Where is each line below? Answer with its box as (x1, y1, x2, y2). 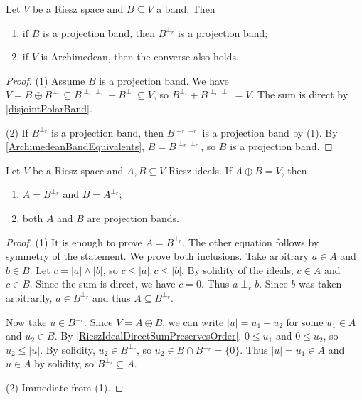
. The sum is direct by (251, 87, 348, 102)
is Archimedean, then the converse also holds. (41, 49, 239, 64)
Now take (6, 314, 47, 329)
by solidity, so (34, 356, 95, 371)
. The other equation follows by (182, 234, 319, 249)
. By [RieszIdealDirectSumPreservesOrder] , (54, 328, 242, 343)
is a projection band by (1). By (202, 125, 338, 140)
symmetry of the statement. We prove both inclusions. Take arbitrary (6, 248, 309, 263)
